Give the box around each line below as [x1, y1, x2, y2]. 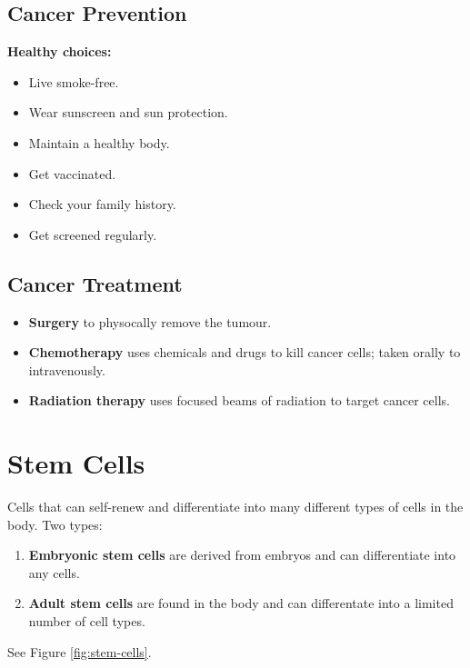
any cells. [28, 563, 80, 582]
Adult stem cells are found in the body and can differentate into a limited [28, 593, 454, 613]
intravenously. [28, 360, 105, 379]
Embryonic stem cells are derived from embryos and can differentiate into [28, 545, 456, 564]
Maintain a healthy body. [28, 133, 170, 152]
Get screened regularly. [28, 224, 157, 244]
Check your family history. [28, 194, 176, 214]
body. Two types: [7, 514, 103, 533]
